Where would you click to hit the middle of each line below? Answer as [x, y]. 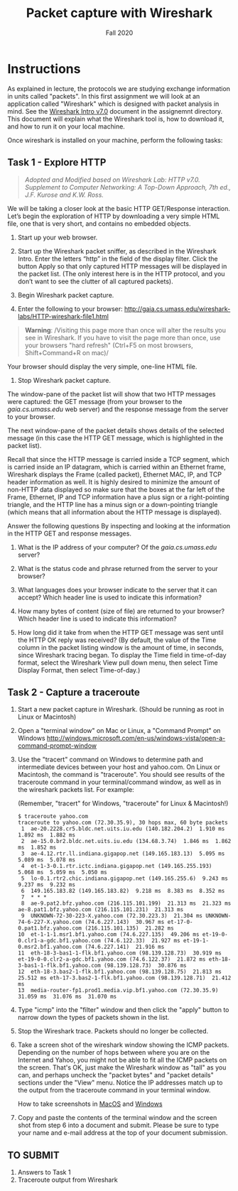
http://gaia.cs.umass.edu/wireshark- [177, 309]
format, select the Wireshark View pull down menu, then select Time [118, 663]
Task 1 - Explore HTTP [57, 162]
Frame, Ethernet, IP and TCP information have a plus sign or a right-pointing [118, 497]
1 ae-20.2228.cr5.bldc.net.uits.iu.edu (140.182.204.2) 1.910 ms [123, 829]
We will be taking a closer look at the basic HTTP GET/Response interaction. [119, 208]
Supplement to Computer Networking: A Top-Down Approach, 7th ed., [128, 187]
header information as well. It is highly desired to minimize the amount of [114, 482]
